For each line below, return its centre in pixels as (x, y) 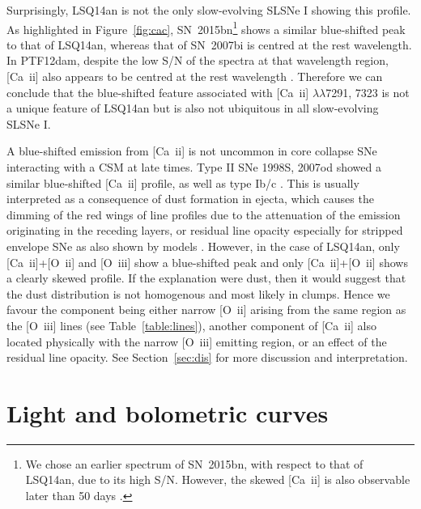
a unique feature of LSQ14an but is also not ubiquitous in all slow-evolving (193, 108)
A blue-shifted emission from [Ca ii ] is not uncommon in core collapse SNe (192, 151)
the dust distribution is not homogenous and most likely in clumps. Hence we (198, 293)
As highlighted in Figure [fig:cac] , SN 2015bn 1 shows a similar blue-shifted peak (206, 28)
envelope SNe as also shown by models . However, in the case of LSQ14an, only (203, 246)
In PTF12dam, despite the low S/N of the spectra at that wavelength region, (198, 60)
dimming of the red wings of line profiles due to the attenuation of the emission (204, 214)
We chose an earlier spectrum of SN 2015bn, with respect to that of (194, 463)
